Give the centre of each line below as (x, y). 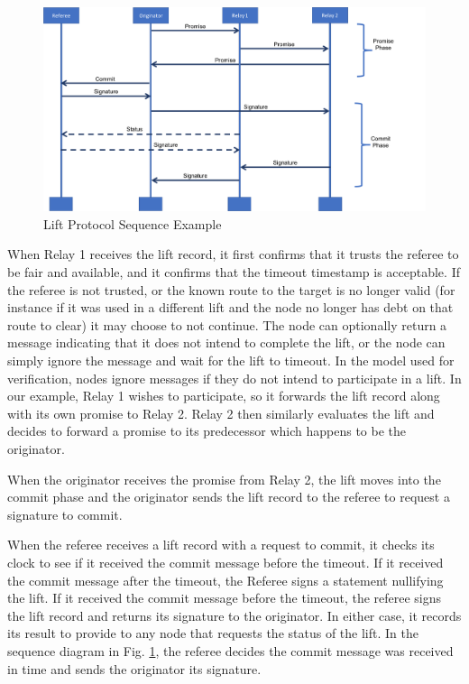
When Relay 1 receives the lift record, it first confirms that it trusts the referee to (233, 254)
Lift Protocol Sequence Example (133, 223)
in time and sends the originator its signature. (134, 668)
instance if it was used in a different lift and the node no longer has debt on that (230, 307)
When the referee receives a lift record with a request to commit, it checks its (221, 545)
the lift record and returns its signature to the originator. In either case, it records (234, 615)
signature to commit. (65, 514)
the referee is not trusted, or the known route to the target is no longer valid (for (231, 289)
